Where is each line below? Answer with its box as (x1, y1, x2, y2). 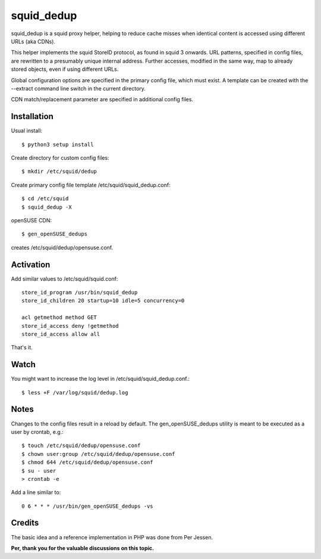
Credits (11, 518, 39, 528)
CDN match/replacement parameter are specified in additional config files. (11, 96, 193, 103)
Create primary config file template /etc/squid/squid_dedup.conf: (11, 181, 171, 188)
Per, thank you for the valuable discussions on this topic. (11, 544, 155, 551)
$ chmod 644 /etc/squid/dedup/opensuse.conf (21, 459, 154, 466)
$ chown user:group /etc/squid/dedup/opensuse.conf (21, 451, 175, 457)
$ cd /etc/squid (21, 195, 69, 202)
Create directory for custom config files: (11, 154, 109, 161)
